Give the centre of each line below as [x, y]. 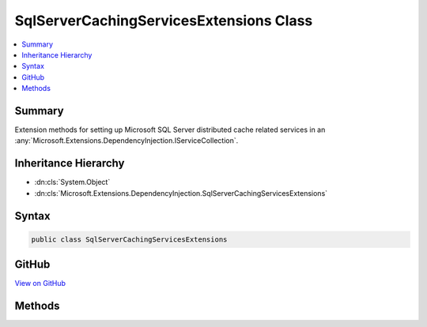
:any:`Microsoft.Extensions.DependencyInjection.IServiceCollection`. [127, 141]
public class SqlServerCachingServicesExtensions [129, 239]
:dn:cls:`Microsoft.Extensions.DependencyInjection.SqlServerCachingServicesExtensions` [181, 193]
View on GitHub [40, 284]
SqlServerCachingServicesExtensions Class [164, 21]
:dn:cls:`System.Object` [72, 182]
